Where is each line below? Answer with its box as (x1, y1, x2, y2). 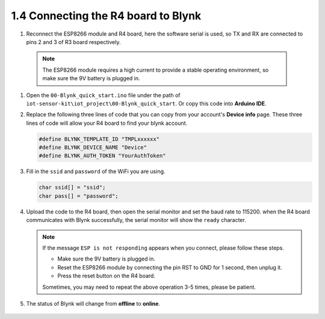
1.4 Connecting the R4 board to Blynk (11, 9, 202, 22)
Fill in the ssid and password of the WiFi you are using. (26, 168, 166, 175)
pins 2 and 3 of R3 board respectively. (26, 38, 121, 45)
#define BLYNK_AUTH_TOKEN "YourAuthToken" (39, 153, 166, 159)
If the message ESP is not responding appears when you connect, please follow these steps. (42, 244, 284, 251)
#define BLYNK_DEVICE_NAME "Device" (39, 144, 147, 151)
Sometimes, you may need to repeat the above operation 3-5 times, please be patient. (42, 283, 256, 291)
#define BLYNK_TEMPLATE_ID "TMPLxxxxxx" (39, 136, 159, 142)
